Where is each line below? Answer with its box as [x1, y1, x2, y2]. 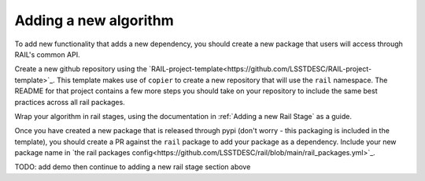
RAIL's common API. [14, 49, 80, 59]
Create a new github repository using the [14, 64, 147, 74]
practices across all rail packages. [14, 97, 125, 107]
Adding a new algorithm [14, 12, 175, 29]
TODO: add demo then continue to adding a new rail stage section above [14, 162, 251, 172]
